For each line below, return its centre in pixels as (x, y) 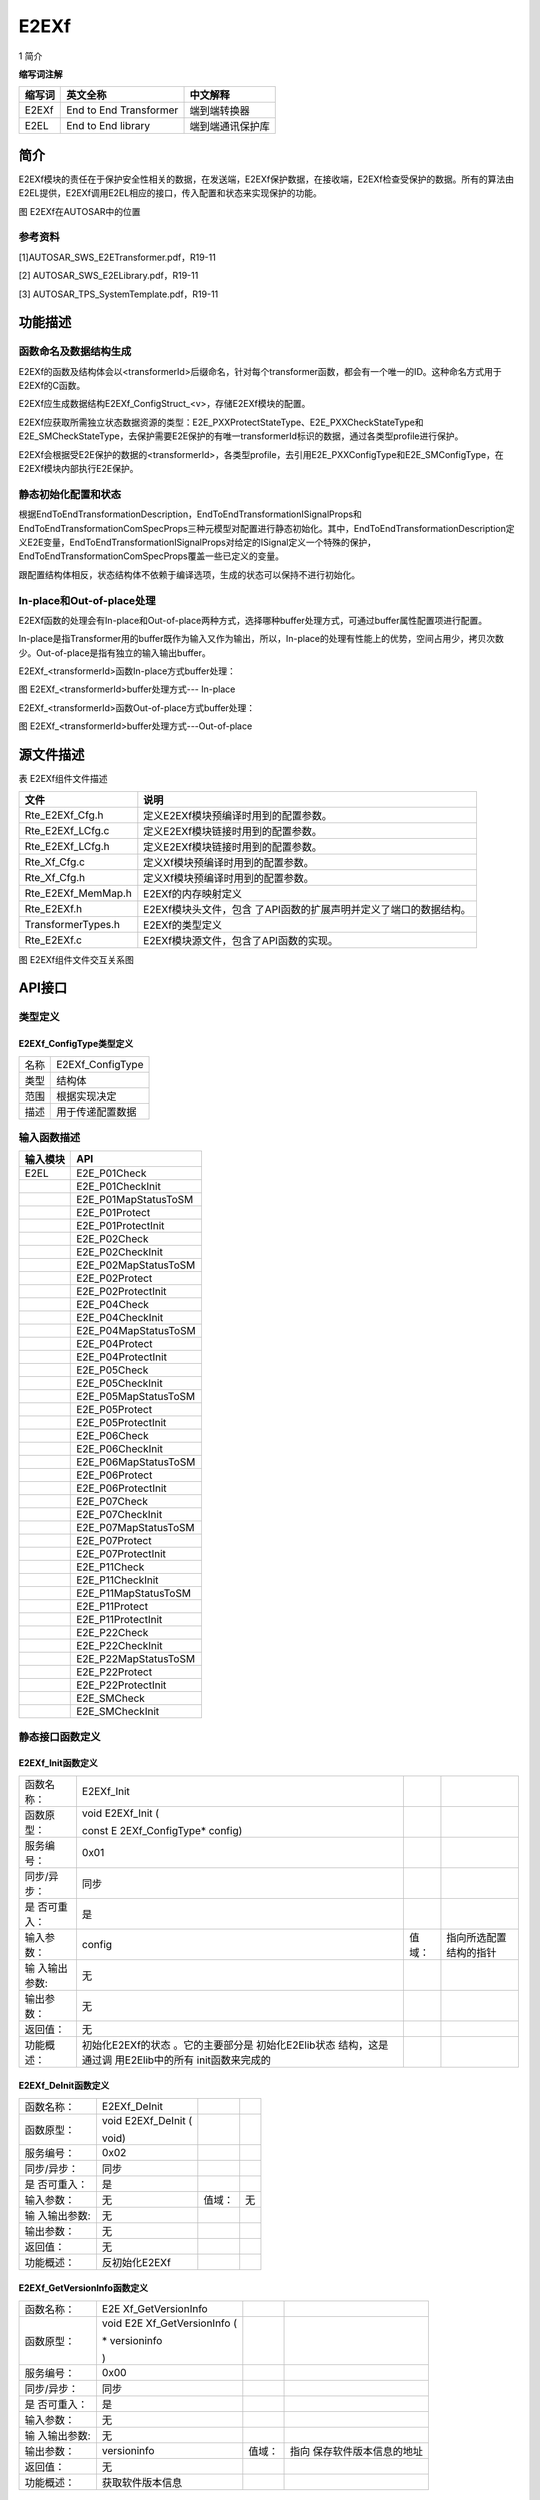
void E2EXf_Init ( (120, 1813)
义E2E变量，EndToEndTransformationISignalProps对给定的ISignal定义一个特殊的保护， (197, 542)
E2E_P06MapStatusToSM (136, 1462)
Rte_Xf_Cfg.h (55, 877)
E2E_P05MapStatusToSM (135, 1397)
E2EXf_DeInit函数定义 (64, 2086)
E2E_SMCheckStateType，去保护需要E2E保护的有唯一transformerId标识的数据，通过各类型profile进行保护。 (241, 436)
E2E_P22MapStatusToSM (135, 1659)
